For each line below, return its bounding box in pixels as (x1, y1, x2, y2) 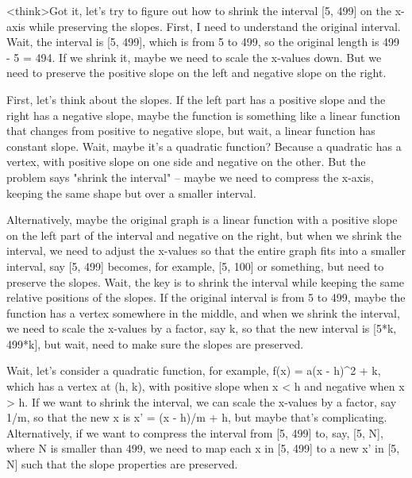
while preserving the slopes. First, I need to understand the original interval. (29, 17, 401, 34)
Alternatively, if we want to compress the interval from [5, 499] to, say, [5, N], (6, 424, 383, 441)
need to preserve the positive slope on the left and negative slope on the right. (6, 64, 387, 81)
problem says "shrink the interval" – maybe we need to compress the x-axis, (6, 168, 374, 185)
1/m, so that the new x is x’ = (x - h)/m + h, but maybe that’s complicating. (6, 409, 387, 426)
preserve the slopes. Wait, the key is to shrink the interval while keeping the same (6, 273, 405, 290)
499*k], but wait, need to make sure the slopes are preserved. (6, 335, 304, 352)
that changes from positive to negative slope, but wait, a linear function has (6, 122, 375, 139)
